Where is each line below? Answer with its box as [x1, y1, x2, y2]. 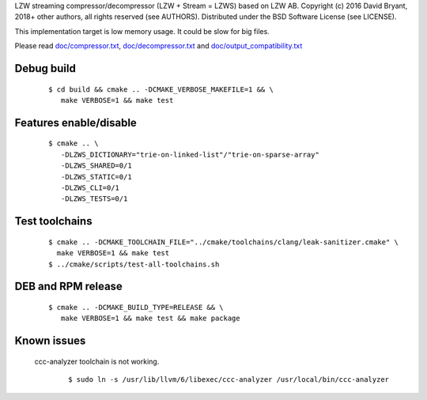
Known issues [14, 334, 86, 348]
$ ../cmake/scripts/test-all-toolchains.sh [48, 259, 220, 269]
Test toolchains [14, 214, 93, 228]
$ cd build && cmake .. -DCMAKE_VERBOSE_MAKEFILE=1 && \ [48, 85, 274, 94]
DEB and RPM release [14, 280, 123, 293]
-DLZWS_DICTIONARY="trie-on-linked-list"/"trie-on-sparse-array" [60, 150, 319, 159]
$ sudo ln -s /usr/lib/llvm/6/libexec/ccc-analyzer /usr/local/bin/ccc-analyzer [68, 375, 390, 384]
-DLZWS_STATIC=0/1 [60, 172, 132, 181]
